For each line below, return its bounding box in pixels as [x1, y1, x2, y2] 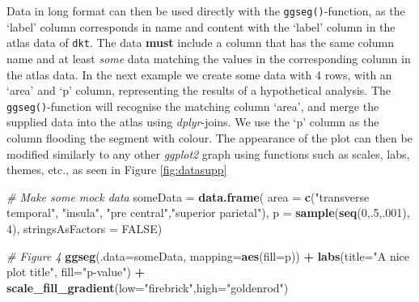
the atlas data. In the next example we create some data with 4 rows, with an [6, 66, 392, 83]
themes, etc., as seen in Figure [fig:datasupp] [6, 161, 227, 178]
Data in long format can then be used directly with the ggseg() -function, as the [6, 2, 405, 19]
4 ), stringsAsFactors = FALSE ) [6, 219, 163, 236]
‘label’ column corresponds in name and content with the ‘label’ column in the [6, 18, 396, 35]
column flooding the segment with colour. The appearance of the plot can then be [6, 129, 413, 146]
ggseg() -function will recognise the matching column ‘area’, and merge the [6, 97, 379, 114]
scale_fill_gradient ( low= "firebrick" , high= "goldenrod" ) [6, 279, 289, 296]
